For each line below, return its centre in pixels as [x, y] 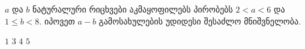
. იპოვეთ [57, 21]
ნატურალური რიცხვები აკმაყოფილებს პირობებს [132, 9]
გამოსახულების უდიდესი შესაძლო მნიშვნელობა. [200, 21]
